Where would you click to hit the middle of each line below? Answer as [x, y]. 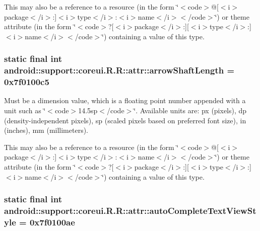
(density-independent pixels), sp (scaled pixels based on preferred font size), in [125, 120]
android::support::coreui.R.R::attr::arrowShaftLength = [119, 70]
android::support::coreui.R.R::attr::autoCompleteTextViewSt [130, 211]
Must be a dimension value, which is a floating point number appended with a [125, 100]
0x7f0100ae [52, 222]
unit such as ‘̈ [25, 110]
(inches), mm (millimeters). [46, 130]
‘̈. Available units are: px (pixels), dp [190, 110]
